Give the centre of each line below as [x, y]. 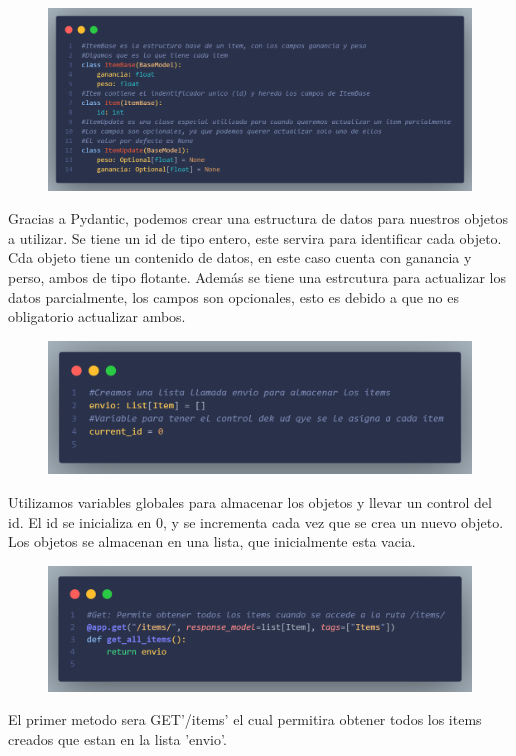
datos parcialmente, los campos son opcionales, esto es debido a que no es [233, 296]
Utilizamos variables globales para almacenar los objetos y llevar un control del [250, 502]
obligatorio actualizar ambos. [97, 316]
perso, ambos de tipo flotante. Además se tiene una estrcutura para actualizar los [257, 276]
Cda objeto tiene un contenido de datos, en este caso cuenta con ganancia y [240, 257]
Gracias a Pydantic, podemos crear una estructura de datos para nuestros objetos [258, 218]
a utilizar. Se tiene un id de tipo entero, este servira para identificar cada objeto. [255, 237]
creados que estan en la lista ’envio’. [117, 738]
